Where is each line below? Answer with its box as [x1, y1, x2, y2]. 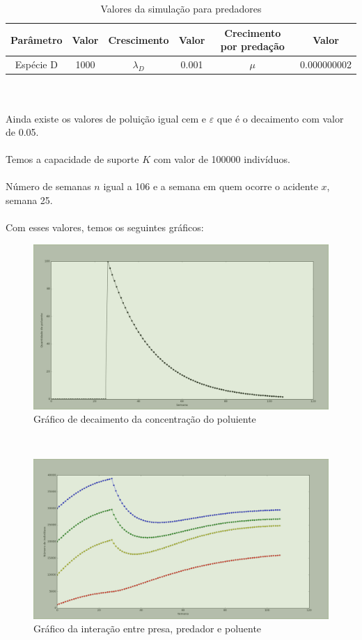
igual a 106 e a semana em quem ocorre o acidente [103, 179, 318, 194]
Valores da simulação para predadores [100, 1, 262, 16]
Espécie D [15, 57, 58, 72]
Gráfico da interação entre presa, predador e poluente [33, 621, 262, 636]
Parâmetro [10, 32, 63, 47]
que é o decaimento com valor [217, 111, 344, 125]
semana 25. [6, 193, 53, 208]
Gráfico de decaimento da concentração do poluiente [33, 412, 256, 426]
